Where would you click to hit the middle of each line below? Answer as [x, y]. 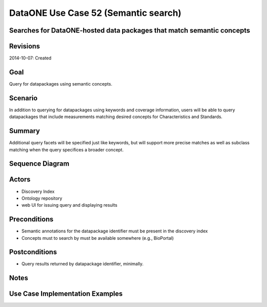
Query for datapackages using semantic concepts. [61, 84]
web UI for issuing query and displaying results [69, 205]
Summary [24, 131]
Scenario [23, 98]
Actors [20, 180]
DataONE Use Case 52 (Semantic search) [95, 13]
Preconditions [31, 219]
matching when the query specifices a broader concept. [66, 150]
